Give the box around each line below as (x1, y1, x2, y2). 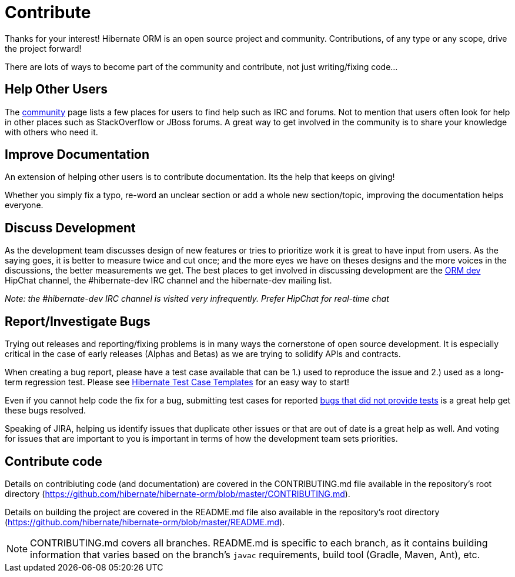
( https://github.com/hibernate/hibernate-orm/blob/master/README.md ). (5, 516, 285, 527)
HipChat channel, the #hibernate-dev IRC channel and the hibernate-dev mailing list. (5, 275, 332, 286)
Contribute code (5, 453, 102, 469)
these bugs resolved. (5, 405, 86, 416)
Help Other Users (5, 82, 108, 97)
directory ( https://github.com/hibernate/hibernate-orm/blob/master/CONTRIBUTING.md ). (5, 488, 350, 499)
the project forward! (5, 43, 82, 54)
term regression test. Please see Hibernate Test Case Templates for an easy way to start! (5, 377, 350, 388)
